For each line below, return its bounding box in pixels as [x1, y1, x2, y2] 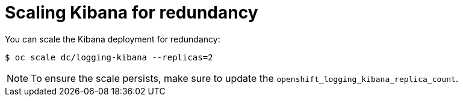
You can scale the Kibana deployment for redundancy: [5, 33, 220, 44]
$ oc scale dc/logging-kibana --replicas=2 [5, 52, 213, 62]
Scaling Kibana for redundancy [5, 2, 258, 23]
